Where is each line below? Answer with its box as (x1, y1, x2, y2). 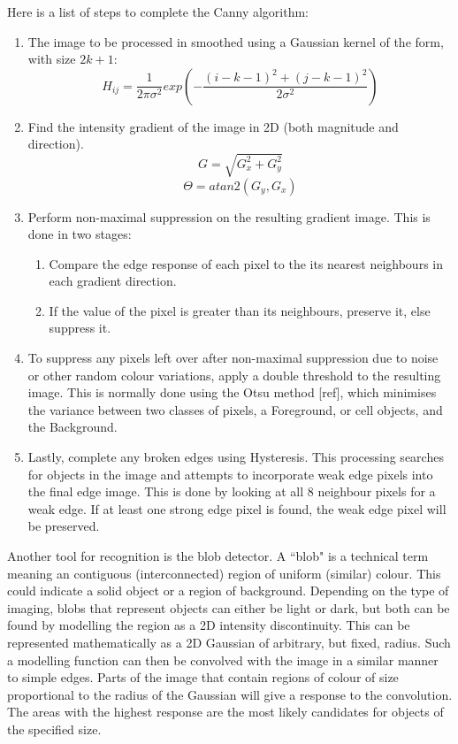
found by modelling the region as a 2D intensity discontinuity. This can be (7, 616, 410, 634)
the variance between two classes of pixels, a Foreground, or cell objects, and (27, 400, 443, 418)
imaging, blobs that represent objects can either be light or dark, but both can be (7, 598, 450, 617)
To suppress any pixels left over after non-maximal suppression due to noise (27, 349, 439, 367)
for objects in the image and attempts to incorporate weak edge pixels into (27, 464, 433, 483)
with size (27, 50, 76, 68)
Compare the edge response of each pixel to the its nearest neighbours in (49, 254, 443, 272)
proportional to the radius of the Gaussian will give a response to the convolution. (7, 685, 453, 703)
